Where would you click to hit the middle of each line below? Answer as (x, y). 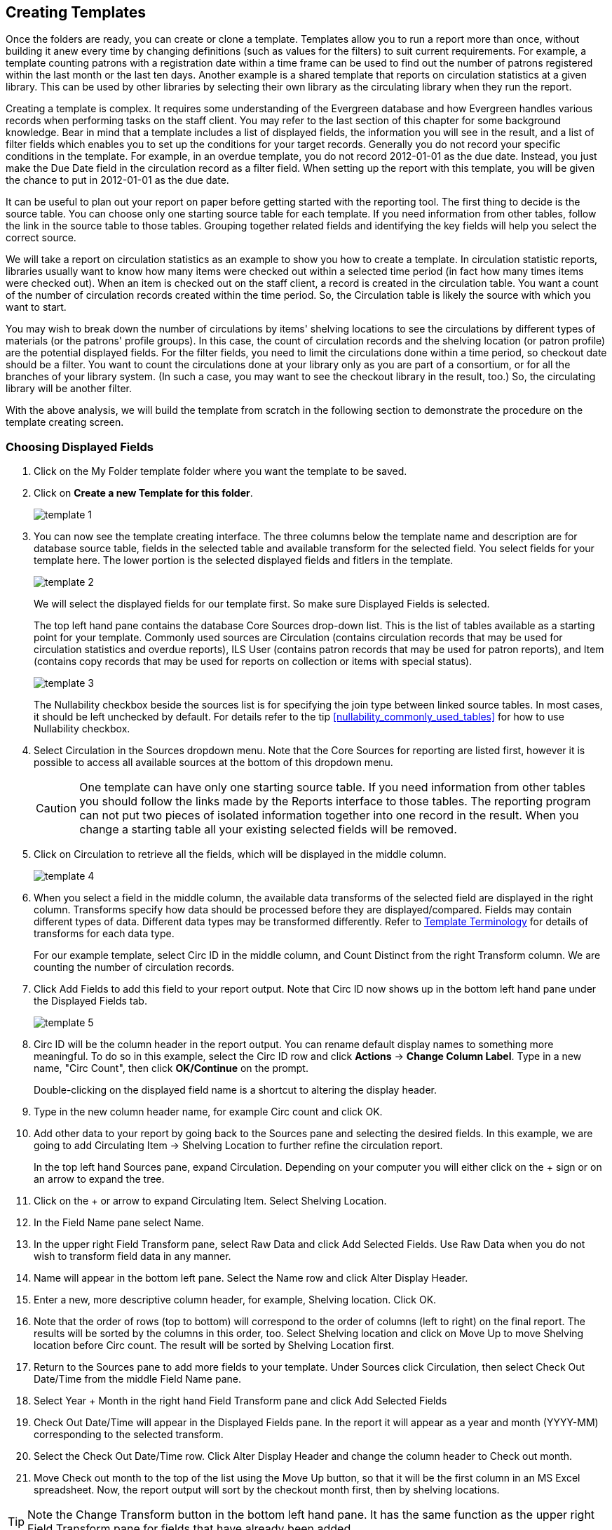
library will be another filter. (69, 389)
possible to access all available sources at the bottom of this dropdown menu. (213, 763)
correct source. (41, 238)
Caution (56, 808)
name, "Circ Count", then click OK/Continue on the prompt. (171, 1068)
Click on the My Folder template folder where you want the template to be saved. (220, 471)
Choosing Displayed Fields (80, 447)
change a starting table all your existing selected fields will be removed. (268, 830)
